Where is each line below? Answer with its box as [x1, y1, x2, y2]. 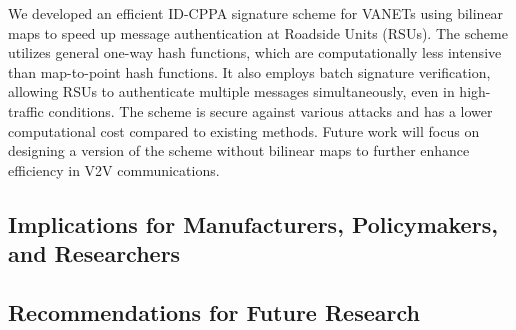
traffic [8, 100, 44, 121]
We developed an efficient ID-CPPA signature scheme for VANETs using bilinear [8, 3, 504, 23]
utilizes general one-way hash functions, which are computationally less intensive [8, 42, 502, 63]
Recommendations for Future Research [8, 296, 420, 327]
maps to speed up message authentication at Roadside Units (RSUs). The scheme [8, 22, 508, 43]
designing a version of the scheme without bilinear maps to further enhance [8, 140, 470, 161]
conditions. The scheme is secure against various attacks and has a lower [48, 100, 493, 121]
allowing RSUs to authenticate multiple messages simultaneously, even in [8, 81, 455, 102]
